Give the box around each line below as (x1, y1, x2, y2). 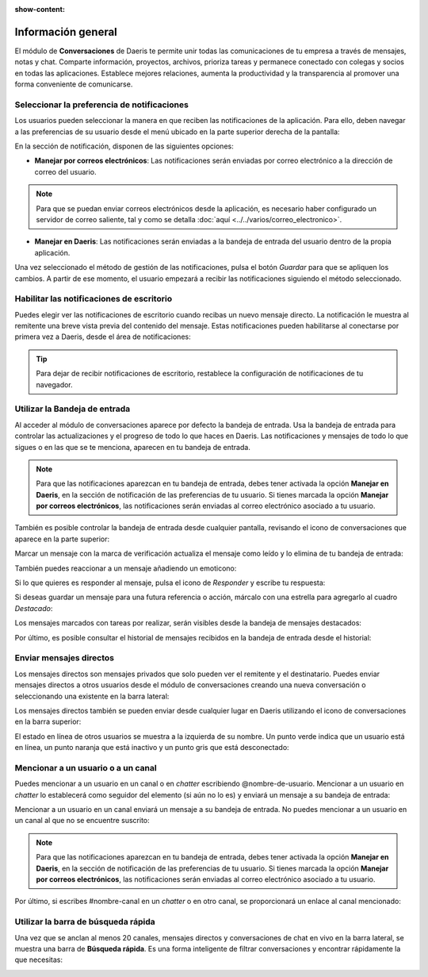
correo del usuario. (34, 167, 97, 176)
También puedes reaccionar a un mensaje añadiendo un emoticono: (14, 564, 237, 573)
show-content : (14, 5, 65, 13)
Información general (14, 25, 118, 39)
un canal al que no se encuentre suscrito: (14, 816, 150, 825)
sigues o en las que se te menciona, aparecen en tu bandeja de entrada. (14, 442, 251, 452)
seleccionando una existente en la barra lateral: (14, 691, 170, 701)
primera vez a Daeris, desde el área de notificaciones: (14, 332, 191, 341)
